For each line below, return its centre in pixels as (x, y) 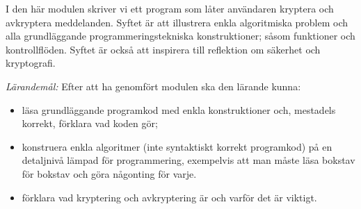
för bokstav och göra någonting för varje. (109, 173)
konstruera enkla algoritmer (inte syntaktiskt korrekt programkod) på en (177, 146)
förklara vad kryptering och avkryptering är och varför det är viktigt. (169, 197)
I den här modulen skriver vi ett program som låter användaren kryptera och (170, 8)
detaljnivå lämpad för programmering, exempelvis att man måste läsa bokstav (188, 160)
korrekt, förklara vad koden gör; (90, 123)
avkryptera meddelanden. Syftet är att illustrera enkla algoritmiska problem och (177, 22)
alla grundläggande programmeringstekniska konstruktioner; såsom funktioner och (180, 36)
